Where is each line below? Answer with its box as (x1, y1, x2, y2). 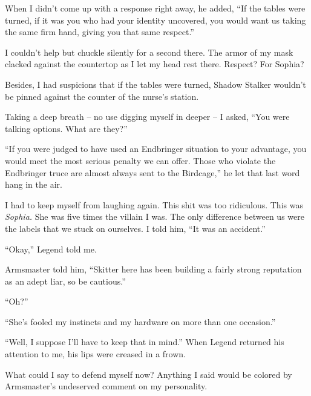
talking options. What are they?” (5, 122, 128, 134)
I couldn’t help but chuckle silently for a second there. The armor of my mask (5, 45, 293, 58)
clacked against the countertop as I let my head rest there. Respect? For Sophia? (5, 58, 304, 70)
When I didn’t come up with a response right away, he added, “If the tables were (5, 2, 306, 14)
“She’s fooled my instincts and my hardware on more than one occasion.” (5, 315, 276, 328)
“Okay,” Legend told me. (5, 242, 97, 255)
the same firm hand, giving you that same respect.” (5, 25, 194, 38)
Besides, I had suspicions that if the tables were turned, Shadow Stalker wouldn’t (5, 78, 306, 90)
